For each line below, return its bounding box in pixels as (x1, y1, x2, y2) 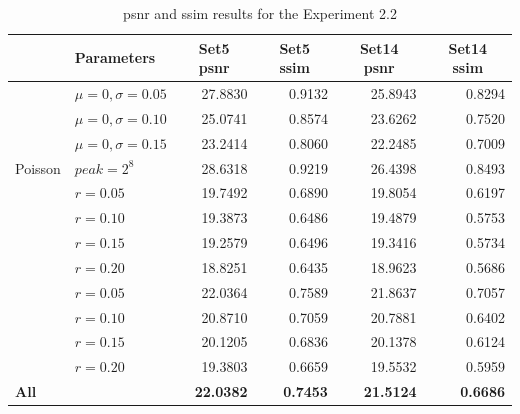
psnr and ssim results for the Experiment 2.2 (123, 3, 397, 23)
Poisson (15, 157, 61, 178)
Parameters (74, 47, 156, 68)
